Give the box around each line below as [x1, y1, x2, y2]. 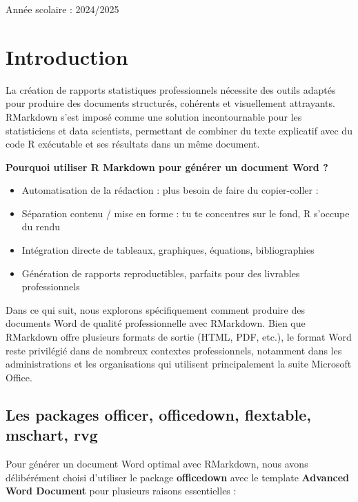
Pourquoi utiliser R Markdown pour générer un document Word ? [6, 159, 328, 174]
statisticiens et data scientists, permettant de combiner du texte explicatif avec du [6, 123, 352, 137]
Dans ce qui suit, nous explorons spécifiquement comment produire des [6, 302, 305, 317]
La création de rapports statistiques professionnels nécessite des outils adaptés [6, 82, 336, 97]
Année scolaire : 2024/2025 [6, 2, 119, 16]
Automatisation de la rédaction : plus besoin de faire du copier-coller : [21, 183, 319, 197]
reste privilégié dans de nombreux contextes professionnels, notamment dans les [6, 343, 342, 357]
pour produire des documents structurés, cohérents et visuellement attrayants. [6, 96, 335, 110]
